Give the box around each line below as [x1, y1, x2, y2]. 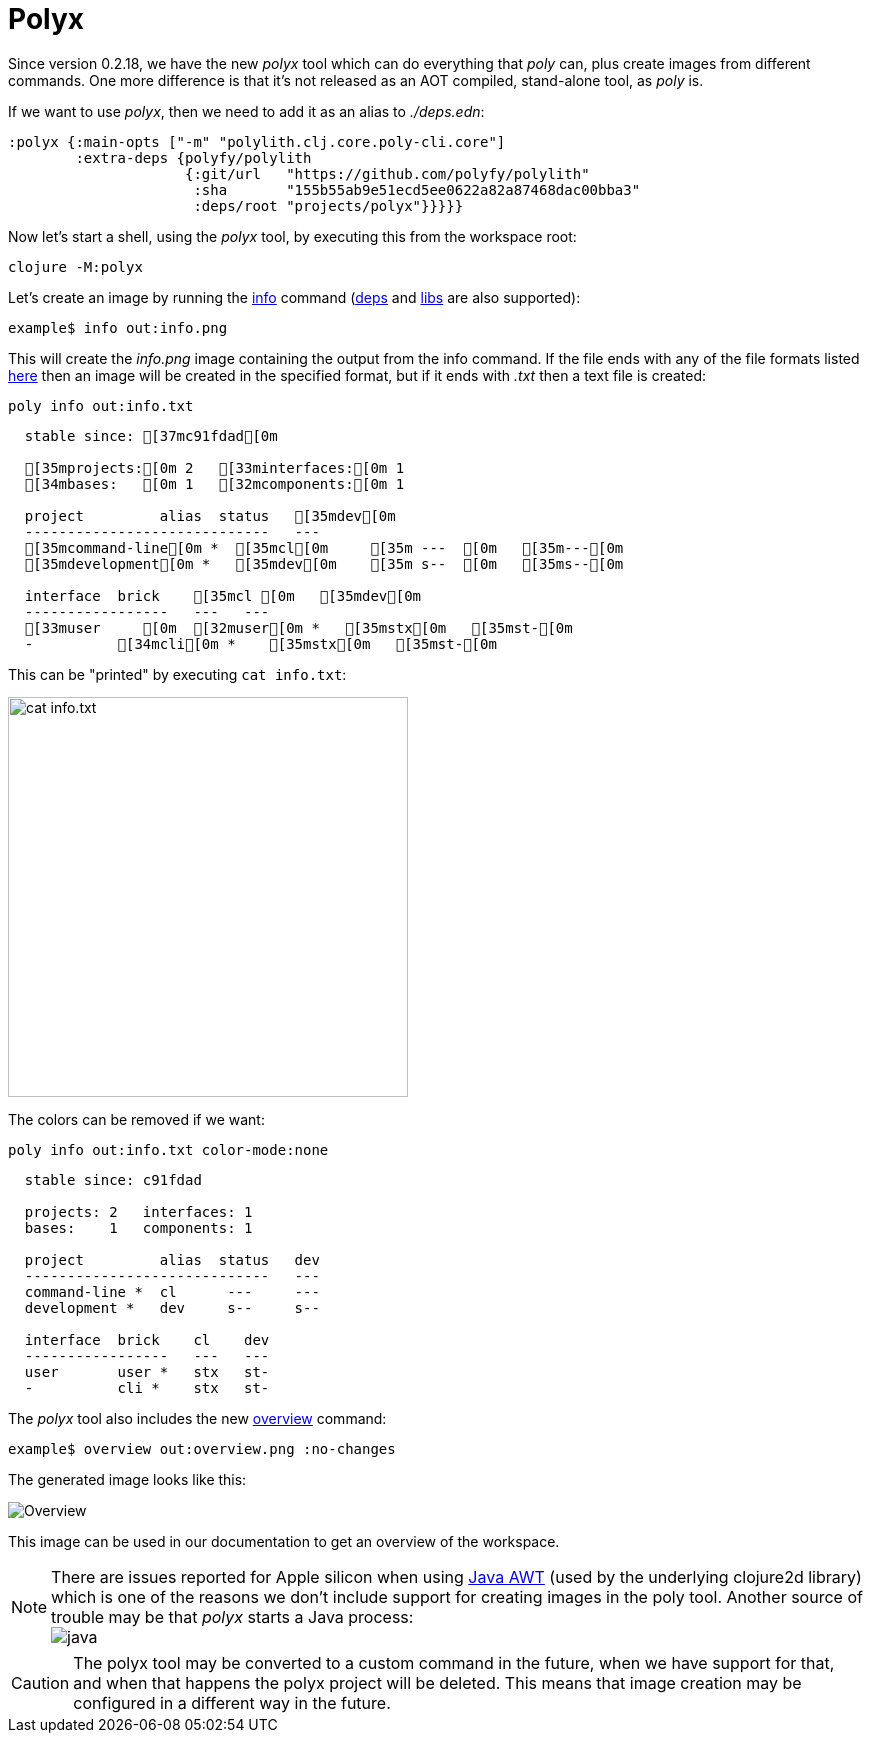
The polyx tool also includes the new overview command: [8, 1409, 387, 1427]
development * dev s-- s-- [24, 1299, 320, 1316]
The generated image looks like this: [8, 1470, 247, 1488]
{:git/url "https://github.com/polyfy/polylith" [185, 165, 590, 182]
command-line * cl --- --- [24, 1283, 320, 1300]
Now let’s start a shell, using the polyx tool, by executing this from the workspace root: [8, 227, 577, 245]
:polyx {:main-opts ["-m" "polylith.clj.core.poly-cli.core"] [8, 133, 506, 150]
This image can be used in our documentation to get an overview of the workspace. [8, 1532, 560, 1550]
